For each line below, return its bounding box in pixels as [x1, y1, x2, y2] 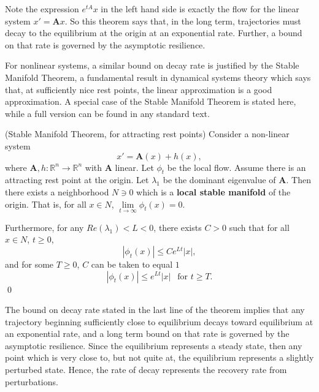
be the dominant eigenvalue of [163, 173, 276, 186]
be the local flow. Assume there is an [167, 160, 306, 173]
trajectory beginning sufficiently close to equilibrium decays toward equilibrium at [5, 315, 313, 328]
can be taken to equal [91, 257, 173, 270]
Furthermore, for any [5, 221, 84, 233]
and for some [5, 257, 54, 270]
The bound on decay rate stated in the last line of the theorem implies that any [5, 303, 305, 316]
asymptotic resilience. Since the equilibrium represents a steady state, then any [5, 339, 302, 352]
